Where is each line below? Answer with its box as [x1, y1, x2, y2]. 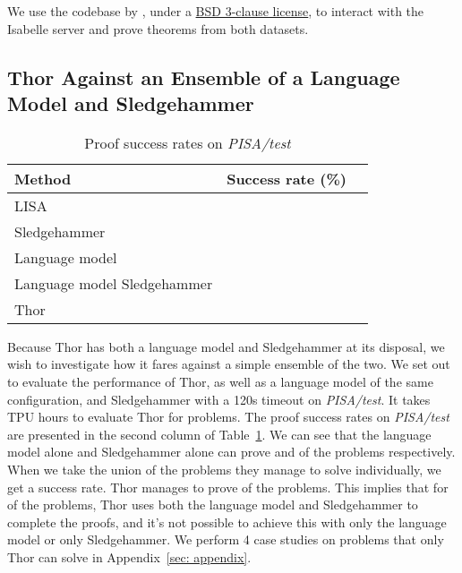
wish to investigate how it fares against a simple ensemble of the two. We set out [7, 355, 450, 373]
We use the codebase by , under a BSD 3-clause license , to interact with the [7, 2, 424, 20]
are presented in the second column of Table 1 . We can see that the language [7, 424, 432, 443]
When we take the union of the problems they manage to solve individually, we [7, 459, 441, 478]
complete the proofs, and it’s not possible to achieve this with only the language [7, 512, 447, 531]
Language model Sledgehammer [14, 272, 213, 294]
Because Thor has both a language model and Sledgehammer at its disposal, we [7, 337, 445, 355]
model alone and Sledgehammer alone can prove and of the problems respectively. [7, 442, 456, 461]
